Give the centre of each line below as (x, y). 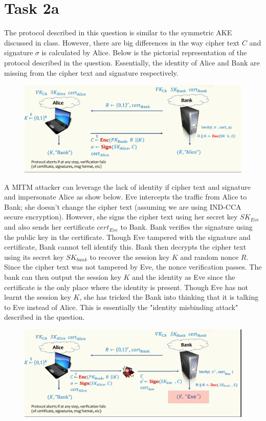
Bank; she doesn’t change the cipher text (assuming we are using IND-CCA (123, 206)
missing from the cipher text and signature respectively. (91, 72)
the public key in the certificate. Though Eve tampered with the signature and (127, 237)
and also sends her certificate (49, 227)
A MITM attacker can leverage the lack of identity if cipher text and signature (128, 186)
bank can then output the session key (63, 277)
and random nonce (209, 257)
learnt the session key (38, 297)
